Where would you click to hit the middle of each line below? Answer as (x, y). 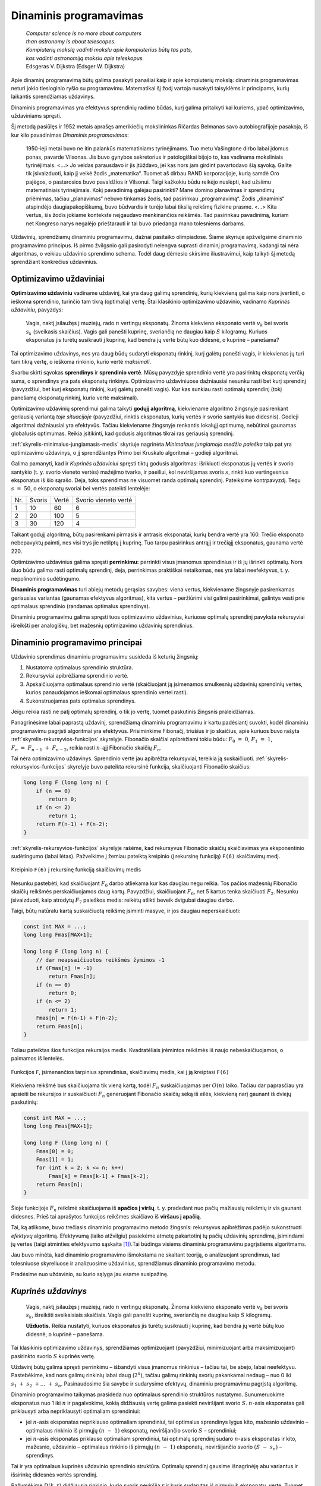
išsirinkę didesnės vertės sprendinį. (54, 1475)
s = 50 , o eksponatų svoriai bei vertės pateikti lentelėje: (81, 489)
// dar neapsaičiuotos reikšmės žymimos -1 (100, 960)
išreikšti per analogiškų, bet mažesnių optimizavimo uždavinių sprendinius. (103, 625)
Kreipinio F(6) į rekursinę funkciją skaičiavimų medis (76, 870)
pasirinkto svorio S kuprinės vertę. (53, 1356)
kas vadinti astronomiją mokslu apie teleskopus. (85, 58)
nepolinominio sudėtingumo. (46, 578)
